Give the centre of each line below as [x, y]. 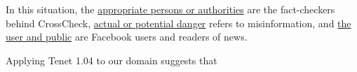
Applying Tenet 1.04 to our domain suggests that [112, 60]
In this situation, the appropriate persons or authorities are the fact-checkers [170, 9]
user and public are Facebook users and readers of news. [127, 37]
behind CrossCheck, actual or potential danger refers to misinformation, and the [178, 23]
